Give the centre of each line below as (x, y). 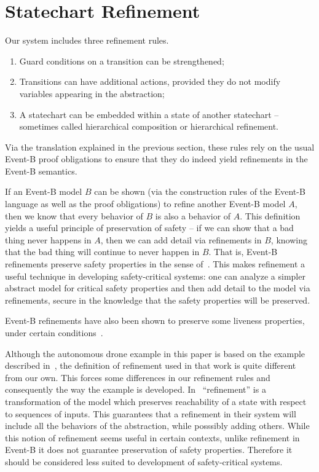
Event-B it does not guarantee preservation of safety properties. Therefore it (149, 450)
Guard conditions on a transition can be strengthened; (122, 61)
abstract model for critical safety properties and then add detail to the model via (158, 288)
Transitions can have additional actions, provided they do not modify (150, 81)
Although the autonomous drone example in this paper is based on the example (155, 353)
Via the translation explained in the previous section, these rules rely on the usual (160, 147)
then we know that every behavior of (74, 215)
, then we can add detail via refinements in (181, 239)
